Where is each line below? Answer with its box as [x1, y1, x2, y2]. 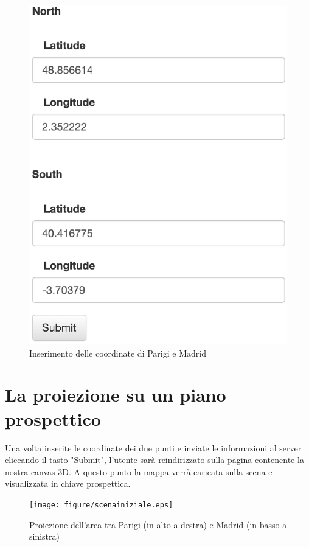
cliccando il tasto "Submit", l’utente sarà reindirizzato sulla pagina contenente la [5, 453, 304, 466]
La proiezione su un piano [5, 382, 226, 407]
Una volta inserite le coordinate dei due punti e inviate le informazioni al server [5, 441, 302, 454]
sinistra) [29, 530, 60, 543]
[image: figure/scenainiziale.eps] [29, 500, 173, 509]
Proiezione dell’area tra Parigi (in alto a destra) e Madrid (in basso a [29, 518, 287, 531]
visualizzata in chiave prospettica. [5, 477, 131, 490]
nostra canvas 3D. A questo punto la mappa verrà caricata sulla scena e [5, 465, 273, 478]
